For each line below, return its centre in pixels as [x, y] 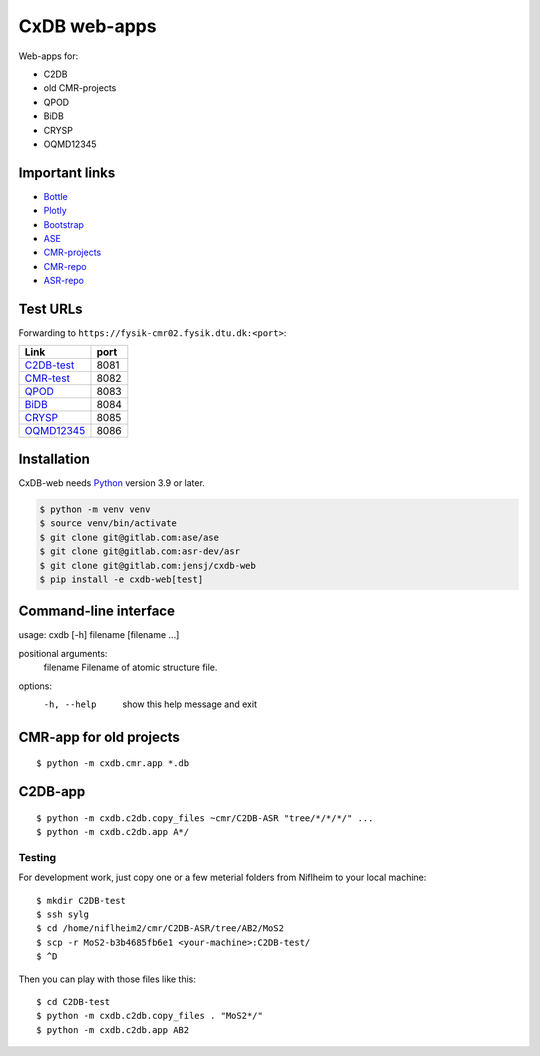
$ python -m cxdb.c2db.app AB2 [113, 1029]
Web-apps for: [48, 56]
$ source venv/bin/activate [108, 523]
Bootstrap [64, 224]
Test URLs [51, 308]
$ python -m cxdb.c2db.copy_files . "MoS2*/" [150, 1016]
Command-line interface [96, 611]
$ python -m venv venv [95, 509]
